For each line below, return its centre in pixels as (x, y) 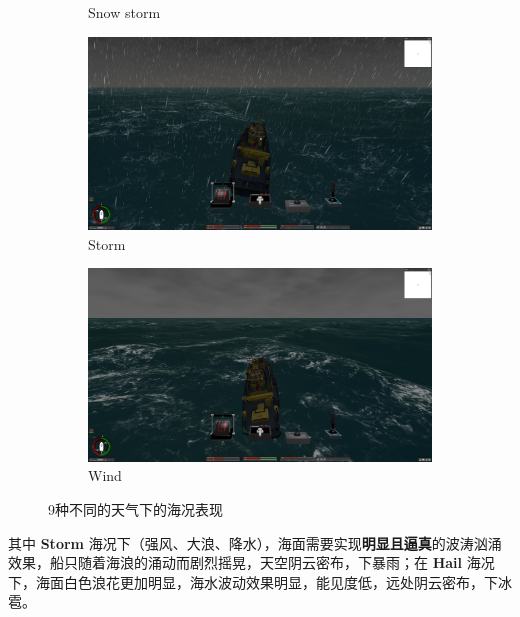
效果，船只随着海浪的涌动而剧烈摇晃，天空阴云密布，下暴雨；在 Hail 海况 (251, 562)
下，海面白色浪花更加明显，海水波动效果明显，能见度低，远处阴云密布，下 (253, 581)
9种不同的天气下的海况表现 (135, 508)
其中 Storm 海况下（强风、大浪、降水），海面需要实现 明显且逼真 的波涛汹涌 (255, 542)
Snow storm (124, 12)
